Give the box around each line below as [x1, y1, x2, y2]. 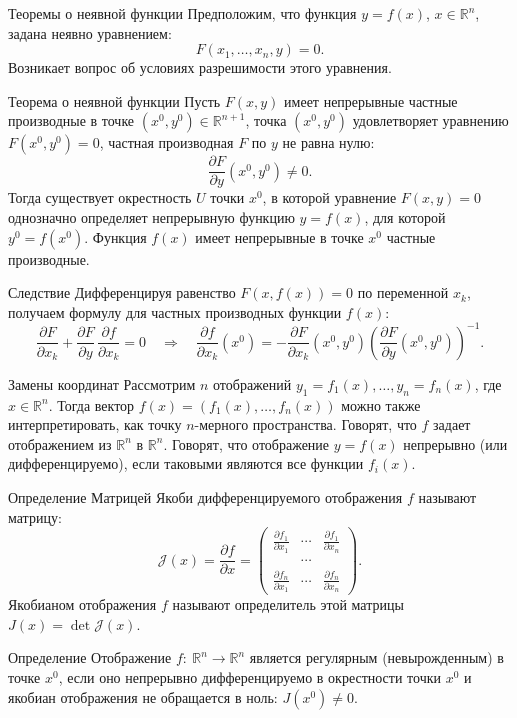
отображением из [8, 433, 112, 454]
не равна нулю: [282, 132, 375, 153]
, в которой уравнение [262, 187, 397, 208]
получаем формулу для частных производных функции [8, 301, 342, 322]
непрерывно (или [403, 433, 508, 454]
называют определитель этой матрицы [172, 594, 404, 615]
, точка [245, 110, 287, 131]
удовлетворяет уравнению [352, 110, 509, 131]
